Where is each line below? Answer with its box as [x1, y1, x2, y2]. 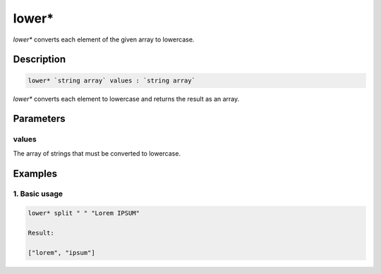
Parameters [13, 113, 66, 125]
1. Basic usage [13, 189, 64, 199]
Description [13, 54, 66, 66]
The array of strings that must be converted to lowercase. [13, 149, 181, 158]
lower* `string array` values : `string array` [28, 76, 195, 85]
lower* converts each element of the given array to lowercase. [13, 35, 195, 44]
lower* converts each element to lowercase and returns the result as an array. [13, 94, 240, 103]
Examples [13, 168, 58, 180]
